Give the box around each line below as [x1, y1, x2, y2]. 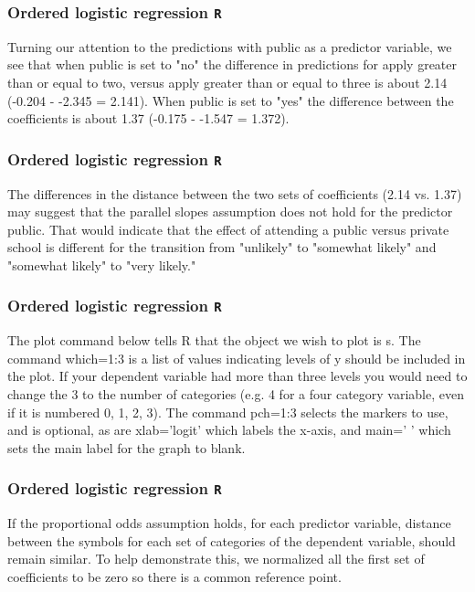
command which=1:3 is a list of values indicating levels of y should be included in [7, 348, 466, 367]
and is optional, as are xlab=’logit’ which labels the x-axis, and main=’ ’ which [7, 420, 451, 439]
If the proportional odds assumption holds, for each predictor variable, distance [7, 513, 451, 533]
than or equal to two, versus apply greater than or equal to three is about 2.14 [7, 72, 448, 91]
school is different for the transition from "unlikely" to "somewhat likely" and [7, 238, 437, 257]
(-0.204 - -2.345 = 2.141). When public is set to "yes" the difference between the [7, 90, 454, 110]
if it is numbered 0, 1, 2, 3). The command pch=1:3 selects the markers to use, [7, 402, 449, 421]
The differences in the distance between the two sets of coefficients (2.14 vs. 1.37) [7, 184, 462, 203]
